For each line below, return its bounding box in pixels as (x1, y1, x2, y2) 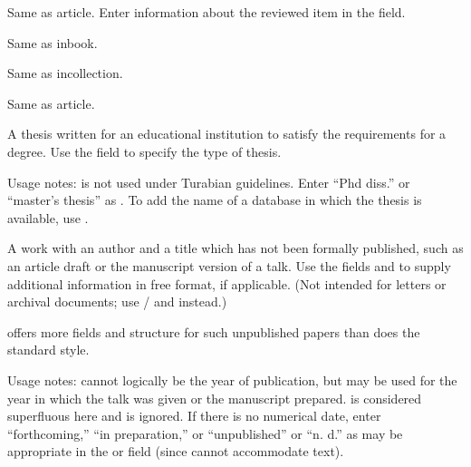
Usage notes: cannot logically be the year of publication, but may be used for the (7, 370, 457, 389)
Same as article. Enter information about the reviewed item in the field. (7, 3, 406, 21)
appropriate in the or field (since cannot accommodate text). (7, 442, 344, 461)
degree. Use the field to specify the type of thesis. (7, 141, 282, 161)
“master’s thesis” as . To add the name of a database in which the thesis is (7, 190, 422, 209)
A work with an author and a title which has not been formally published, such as (7, 238, 464, 258)
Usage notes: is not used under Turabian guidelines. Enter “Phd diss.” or (7, 172, 410, 191)
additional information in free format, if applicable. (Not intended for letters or (7, 274, 447, 293)
